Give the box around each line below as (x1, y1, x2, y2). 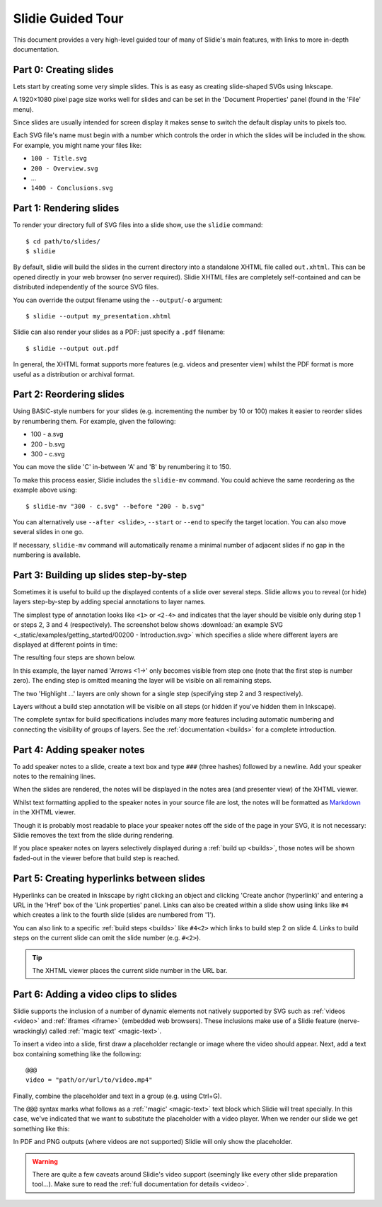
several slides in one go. (13, 528, 84, 536)
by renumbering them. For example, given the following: (13, 417, 176, 425)
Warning (32, 1157, 58, 1165)
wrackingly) (13, 1027, 47, 1035)
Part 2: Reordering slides (13, 388, 125, 400)
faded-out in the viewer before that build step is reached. (13, 853, 180, 862)
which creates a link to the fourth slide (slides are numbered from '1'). (13, 911, 216, 919)
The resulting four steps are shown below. (13, 653, 136, 662)
